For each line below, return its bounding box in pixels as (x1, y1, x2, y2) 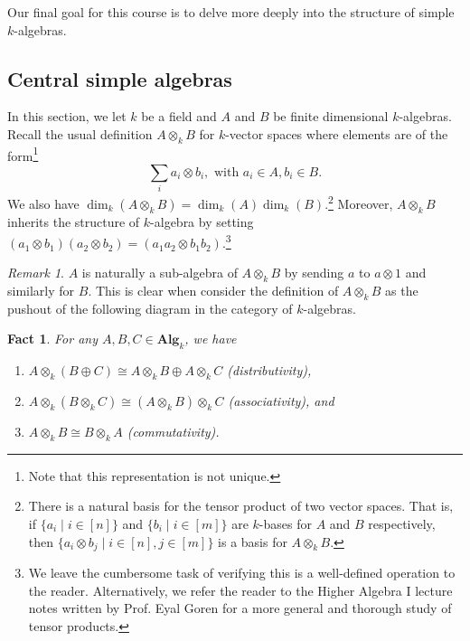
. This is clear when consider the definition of (88, 281, 339, 300)
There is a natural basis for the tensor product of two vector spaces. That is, (28, 496, 454, 515)
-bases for (258, 514, 312, 533)
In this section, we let (7, 107, 127, 126)
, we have (184, 329, 237, 348)
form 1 (7, 143, 39, 165)
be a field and (141, 107, 217, 126)
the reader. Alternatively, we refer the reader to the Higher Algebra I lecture (28, 580, 453, 599)
